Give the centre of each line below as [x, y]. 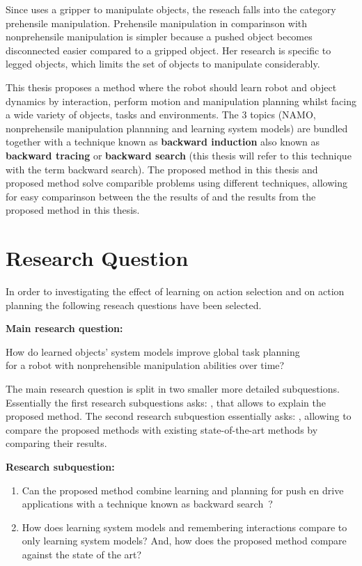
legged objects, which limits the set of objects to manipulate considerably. [163, 64]
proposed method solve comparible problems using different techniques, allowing [176, 183]
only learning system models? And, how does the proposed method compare [184, 541]
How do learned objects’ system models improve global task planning [153, 351]
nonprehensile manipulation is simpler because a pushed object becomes [159, 37]
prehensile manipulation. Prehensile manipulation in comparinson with [157, 23]
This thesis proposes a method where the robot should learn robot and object [171, 87]
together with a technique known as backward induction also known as [163, 142]
